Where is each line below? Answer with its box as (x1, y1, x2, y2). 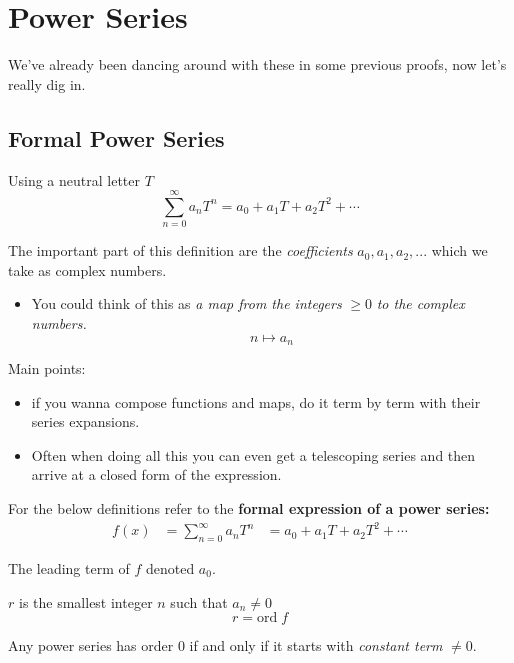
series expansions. (31, 411, 140, 432)
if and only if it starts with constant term (189, 635, 443, 656)
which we (431, 240, 488, 261)
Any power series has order (8, 635, 174, 656)
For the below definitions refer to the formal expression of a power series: (8, 498, 490, 519)
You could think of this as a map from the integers (31, 293, 342, 314)
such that (170, 591, 228, 612)
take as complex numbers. (8, 259, 167, 280)
